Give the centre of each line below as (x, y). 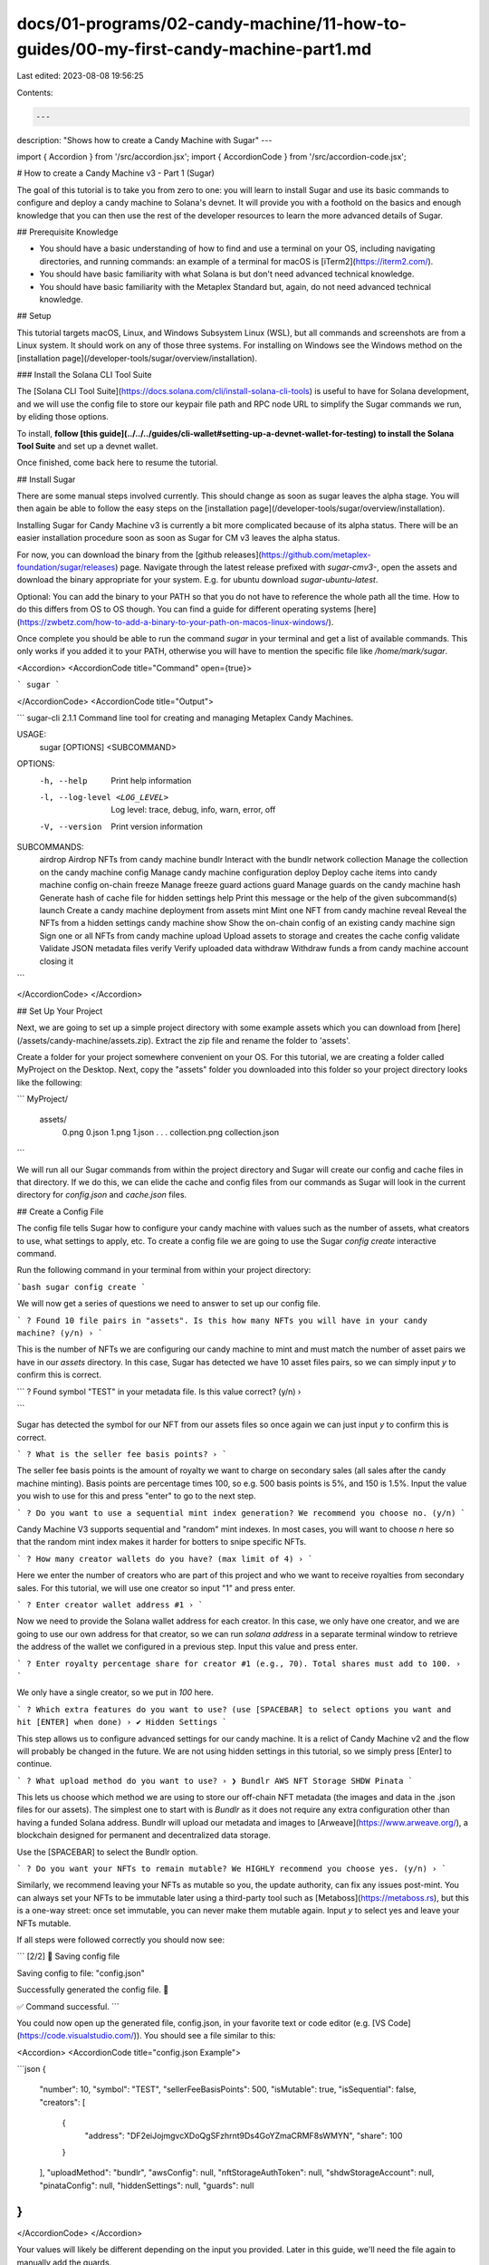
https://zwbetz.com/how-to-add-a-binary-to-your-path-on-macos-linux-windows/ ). (177, 622)
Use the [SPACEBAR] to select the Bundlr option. (107, 1852)
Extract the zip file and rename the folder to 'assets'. (253, 1040)
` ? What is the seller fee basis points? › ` (122, 1455)
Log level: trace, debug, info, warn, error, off (193, 810)
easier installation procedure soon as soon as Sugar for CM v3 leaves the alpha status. (178, 538)
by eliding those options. (62, 417)
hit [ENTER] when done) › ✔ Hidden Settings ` (122, 1722)
